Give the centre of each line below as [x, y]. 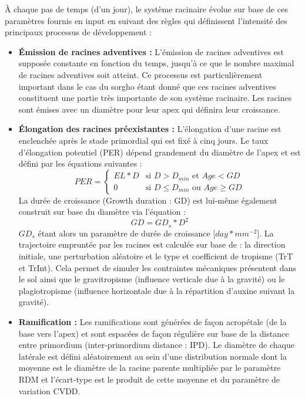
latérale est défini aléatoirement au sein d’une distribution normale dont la [152, 356]
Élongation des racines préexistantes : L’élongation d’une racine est [150, 129]
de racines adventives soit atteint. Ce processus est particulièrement [140, 74]
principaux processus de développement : [78, 32]
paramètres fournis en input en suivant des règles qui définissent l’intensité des [146, 20]
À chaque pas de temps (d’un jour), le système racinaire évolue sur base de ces [146, 9]
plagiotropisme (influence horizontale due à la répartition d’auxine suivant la [157, 290]
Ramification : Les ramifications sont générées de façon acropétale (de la [152, 322]
